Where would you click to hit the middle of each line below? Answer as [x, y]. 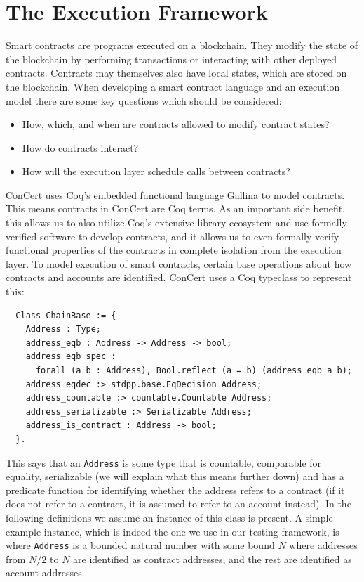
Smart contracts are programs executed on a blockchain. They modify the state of [182, 45]
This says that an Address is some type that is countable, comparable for [164, 462]
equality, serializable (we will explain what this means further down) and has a [175, 476]
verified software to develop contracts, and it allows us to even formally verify [173, 236]
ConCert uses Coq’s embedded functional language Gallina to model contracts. [175, 194]
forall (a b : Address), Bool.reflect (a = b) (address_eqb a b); [194, 370]
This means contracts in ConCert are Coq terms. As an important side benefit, [176, 208]
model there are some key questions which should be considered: [144, 100]
